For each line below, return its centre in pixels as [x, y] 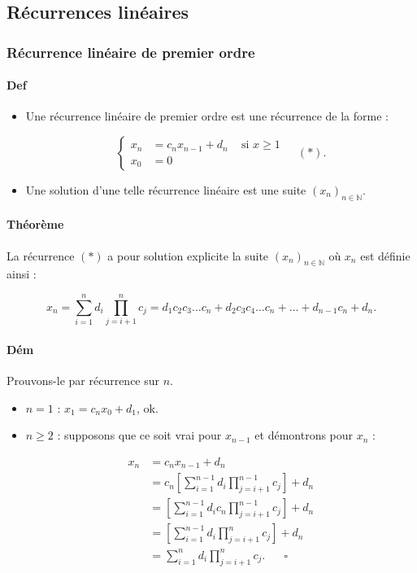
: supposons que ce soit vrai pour [139, 435]
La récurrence [41, 255]
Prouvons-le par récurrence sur [83, 380]
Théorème [35, 224]
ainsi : [22, 274]
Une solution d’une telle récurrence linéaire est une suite [166, 190]
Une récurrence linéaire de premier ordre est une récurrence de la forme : [207, 116]
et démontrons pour [304, 435]
